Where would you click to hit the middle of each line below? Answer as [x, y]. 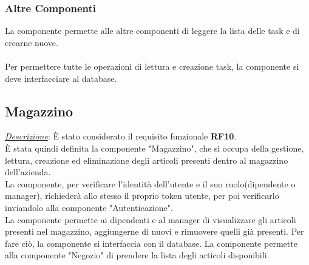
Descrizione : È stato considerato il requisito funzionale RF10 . [121, 136]
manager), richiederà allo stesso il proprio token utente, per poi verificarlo [142, 196]
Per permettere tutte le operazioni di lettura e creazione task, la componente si [152, 66]
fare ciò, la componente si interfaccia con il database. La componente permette [151, 243]
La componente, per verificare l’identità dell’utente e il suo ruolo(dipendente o [150, 183]
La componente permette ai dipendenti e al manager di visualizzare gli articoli [151, 219]
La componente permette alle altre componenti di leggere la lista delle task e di [152, 31]
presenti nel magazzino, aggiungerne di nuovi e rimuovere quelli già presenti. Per [154, 231]
